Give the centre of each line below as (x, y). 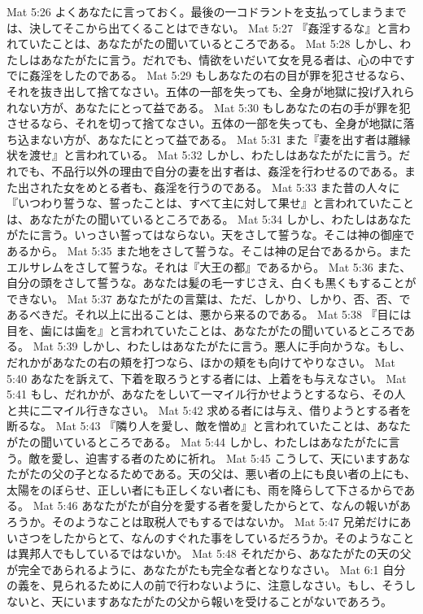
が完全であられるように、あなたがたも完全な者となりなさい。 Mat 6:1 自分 (206, 569)
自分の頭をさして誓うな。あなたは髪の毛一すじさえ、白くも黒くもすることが (211, 283)
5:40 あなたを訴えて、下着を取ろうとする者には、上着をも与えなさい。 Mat (207, 378)
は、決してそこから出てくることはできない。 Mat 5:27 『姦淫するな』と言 (203, 27)
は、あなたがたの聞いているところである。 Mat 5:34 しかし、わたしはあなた (209, 218)
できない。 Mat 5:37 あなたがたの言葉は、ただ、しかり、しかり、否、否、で (209, 298)
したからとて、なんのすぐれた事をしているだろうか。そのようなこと (233, 537)
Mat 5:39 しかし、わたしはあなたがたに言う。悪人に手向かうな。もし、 (222, 346)
